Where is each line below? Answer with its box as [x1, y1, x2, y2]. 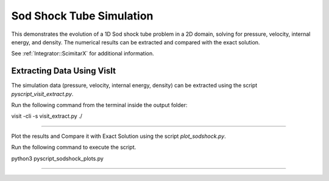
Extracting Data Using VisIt [11, 66, 116, 76]
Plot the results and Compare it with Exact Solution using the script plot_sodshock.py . [11, 132, 227, 140]
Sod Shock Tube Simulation [11, 9, 154, 22]
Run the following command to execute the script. [11, 143, 136, 151]
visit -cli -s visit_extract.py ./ [11, 112, 82, 120]
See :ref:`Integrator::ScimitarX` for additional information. [11, 50, 155, 57]
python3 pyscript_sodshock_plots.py [11, 155, 104, 162]
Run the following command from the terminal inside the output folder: [11, 101, 188, 109]
